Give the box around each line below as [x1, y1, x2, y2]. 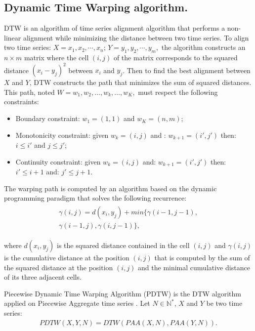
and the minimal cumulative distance [138, 262, 250, 272]
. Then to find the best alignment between [123, 65, 251, 75]
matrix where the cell [24, 52, 89, 63]
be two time [206, 298, 243, 308]
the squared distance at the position [4, 262, 113, 272]
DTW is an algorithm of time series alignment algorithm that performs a [4, 23, 225, 33]
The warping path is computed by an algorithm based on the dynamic [4, 183, 217, 193]
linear [4, 32, 21, 42]
